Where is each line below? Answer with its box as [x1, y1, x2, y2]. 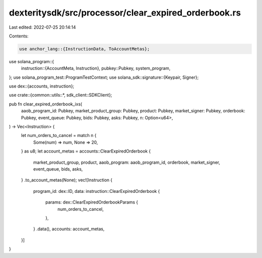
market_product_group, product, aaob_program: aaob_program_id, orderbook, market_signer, [33, 159, 220, 165]
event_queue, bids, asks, [33, 166, 83, 172]
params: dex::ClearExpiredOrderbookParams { [45, 199, 138, 205]
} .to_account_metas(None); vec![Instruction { [21, 177, 113, 183]
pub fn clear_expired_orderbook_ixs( [9, 101, 82, 107]
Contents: [9, 33, 29, 39]
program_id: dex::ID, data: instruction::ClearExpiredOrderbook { [33, 188, 160, 194]
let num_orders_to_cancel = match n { [21, 133, 97, 138]
